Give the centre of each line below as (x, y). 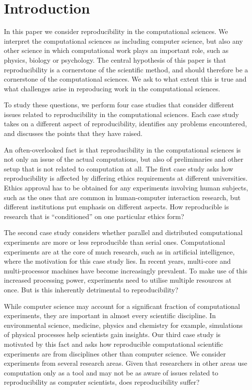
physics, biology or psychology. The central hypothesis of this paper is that (115, 59)
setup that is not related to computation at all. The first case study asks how (119, 168)
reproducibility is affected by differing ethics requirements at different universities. (126, 178)
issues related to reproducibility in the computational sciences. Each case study (122, 114)
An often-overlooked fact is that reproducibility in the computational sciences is (122, 149)
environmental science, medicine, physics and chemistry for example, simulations (123, 325)
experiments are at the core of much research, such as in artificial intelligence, (119, 251)
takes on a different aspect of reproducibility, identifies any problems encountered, (126, 124)
